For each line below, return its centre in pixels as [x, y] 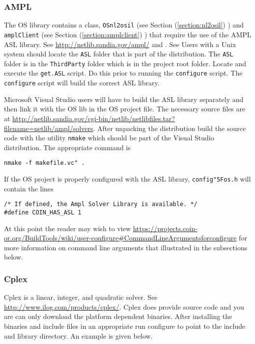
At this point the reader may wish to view [68, 228]
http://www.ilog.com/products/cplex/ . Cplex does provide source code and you [124, 306]
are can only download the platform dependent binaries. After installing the [118, 316]
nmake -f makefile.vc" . [44, 163]
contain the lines [29, 188]
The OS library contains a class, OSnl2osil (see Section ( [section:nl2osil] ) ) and [124, 25]
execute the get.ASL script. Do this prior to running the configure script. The [123, 73]
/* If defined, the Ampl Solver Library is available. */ [101, 204]
